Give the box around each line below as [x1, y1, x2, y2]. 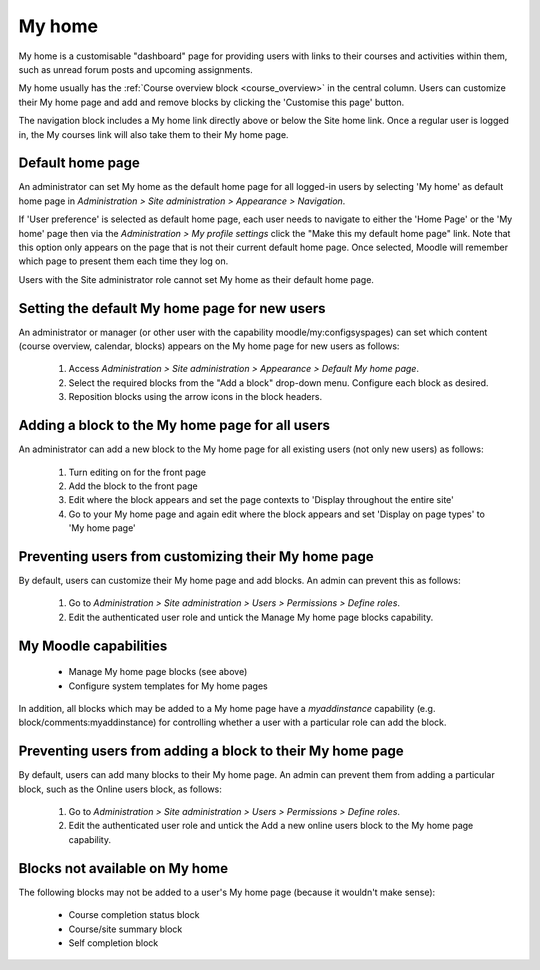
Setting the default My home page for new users [18, 300, 326, 317]
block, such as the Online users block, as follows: [18, 783, 222, 795]
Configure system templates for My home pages [68, 680, 269, 692]
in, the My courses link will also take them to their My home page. [18, 128, 289, 140]
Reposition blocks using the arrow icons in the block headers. [68, 391, 323, 403]
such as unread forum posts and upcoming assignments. [18, 63, 254, 75]
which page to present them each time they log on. [18, 255, 229, 267]
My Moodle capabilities [18, 637, 168, 654]
